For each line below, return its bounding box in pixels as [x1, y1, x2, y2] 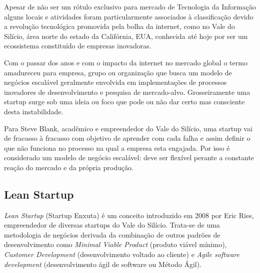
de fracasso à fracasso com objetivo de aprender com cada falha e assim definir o [4, 133, 250, 143]
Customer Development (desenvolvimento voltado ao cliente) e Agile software [4, 249, 239, 260]
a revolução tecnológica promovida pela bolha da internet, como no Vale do [4, 21, 235, 31]
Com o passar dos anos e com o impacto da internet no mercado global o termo [4, 57, 247, 67]
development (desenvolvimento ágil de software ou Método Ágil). [4, 259, 202, 269]
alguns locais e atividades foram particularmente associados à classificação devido [4, 11, 253, 21]
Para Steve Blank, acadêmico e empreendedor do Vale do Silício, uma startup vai [4, 123, 252, 133]
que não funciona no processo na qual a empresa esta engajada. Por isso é [4, 142, 230, 153]
